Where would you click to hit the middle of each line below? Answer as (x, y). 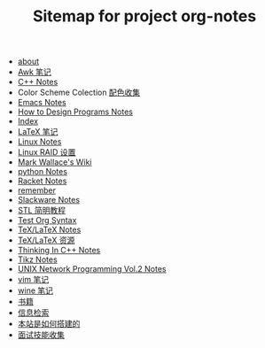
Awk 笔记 (34, 72)
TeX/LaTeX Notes (49, 230)
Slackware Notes (49, 200)
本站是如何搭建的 (49, 324)
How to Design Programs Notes (75, 112)
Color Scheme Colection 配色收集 (78, 93)
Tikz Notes (37, 259)
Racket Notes (42, 181)
